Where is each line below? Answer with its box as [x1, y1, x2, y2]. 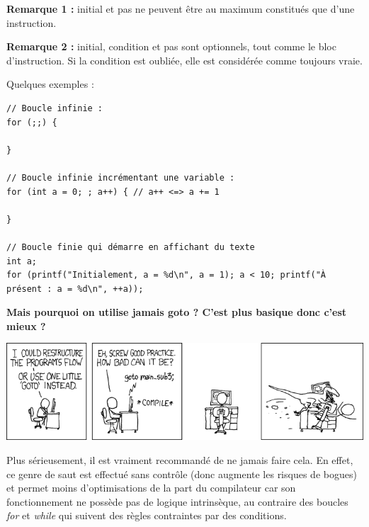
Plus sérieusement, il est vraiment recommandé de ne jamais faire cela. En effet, [6, 452, 353, 467]
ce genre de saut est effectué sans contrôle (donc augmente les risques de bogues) [6, 466, 357, 481]
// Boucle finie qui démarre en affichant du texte [6, 242, 255, 252]
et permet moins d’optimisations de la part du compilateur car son [6, 480, 296, 495]
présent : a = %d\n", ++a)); [6, 283, 144, 294]
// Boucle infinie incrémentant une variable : [6, 172, 235, 183]
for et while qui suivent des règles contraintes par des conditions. [6, 508, 287, 523]
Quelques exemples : [6, 76, 94, 91]
